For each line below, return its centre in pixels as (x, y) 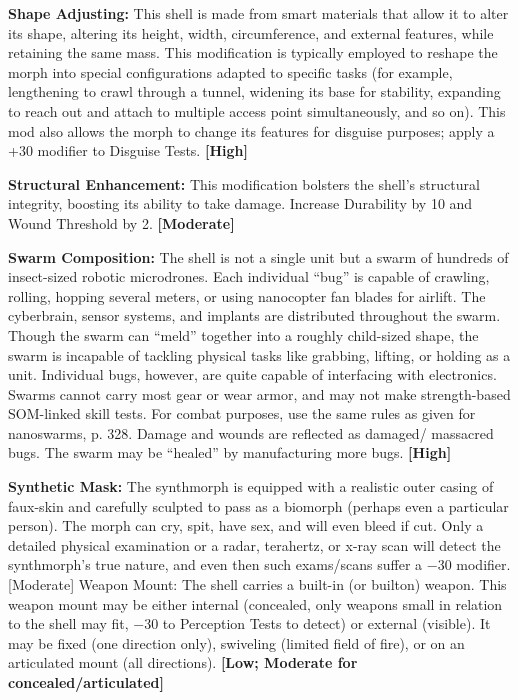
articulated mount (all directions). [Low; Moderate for (183, 662)
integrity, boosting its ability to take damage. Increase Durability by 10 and (240, 203)
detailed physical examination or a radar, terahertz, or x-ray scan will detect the (254, 544)
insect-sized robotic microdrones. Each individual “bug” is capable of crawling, (249, 276)
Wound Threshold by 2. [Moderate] (121, 222)
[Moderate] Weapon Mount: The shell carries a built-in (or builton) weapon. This (257, 584)
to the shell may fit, (68, 623)
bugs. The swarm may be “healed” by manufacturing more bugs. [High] (230, 452)
